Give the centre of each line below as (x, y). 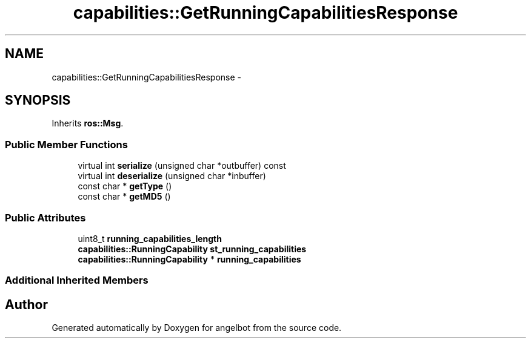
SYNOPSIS (38, 100)
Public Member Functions (66, 144)
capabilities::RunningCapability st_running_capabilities (192, 249)
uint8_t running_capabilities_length (150, 238)
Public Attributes (45, 217)
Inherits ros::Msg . (88, 123)
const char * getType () (125, 186)
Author (26, 304)
